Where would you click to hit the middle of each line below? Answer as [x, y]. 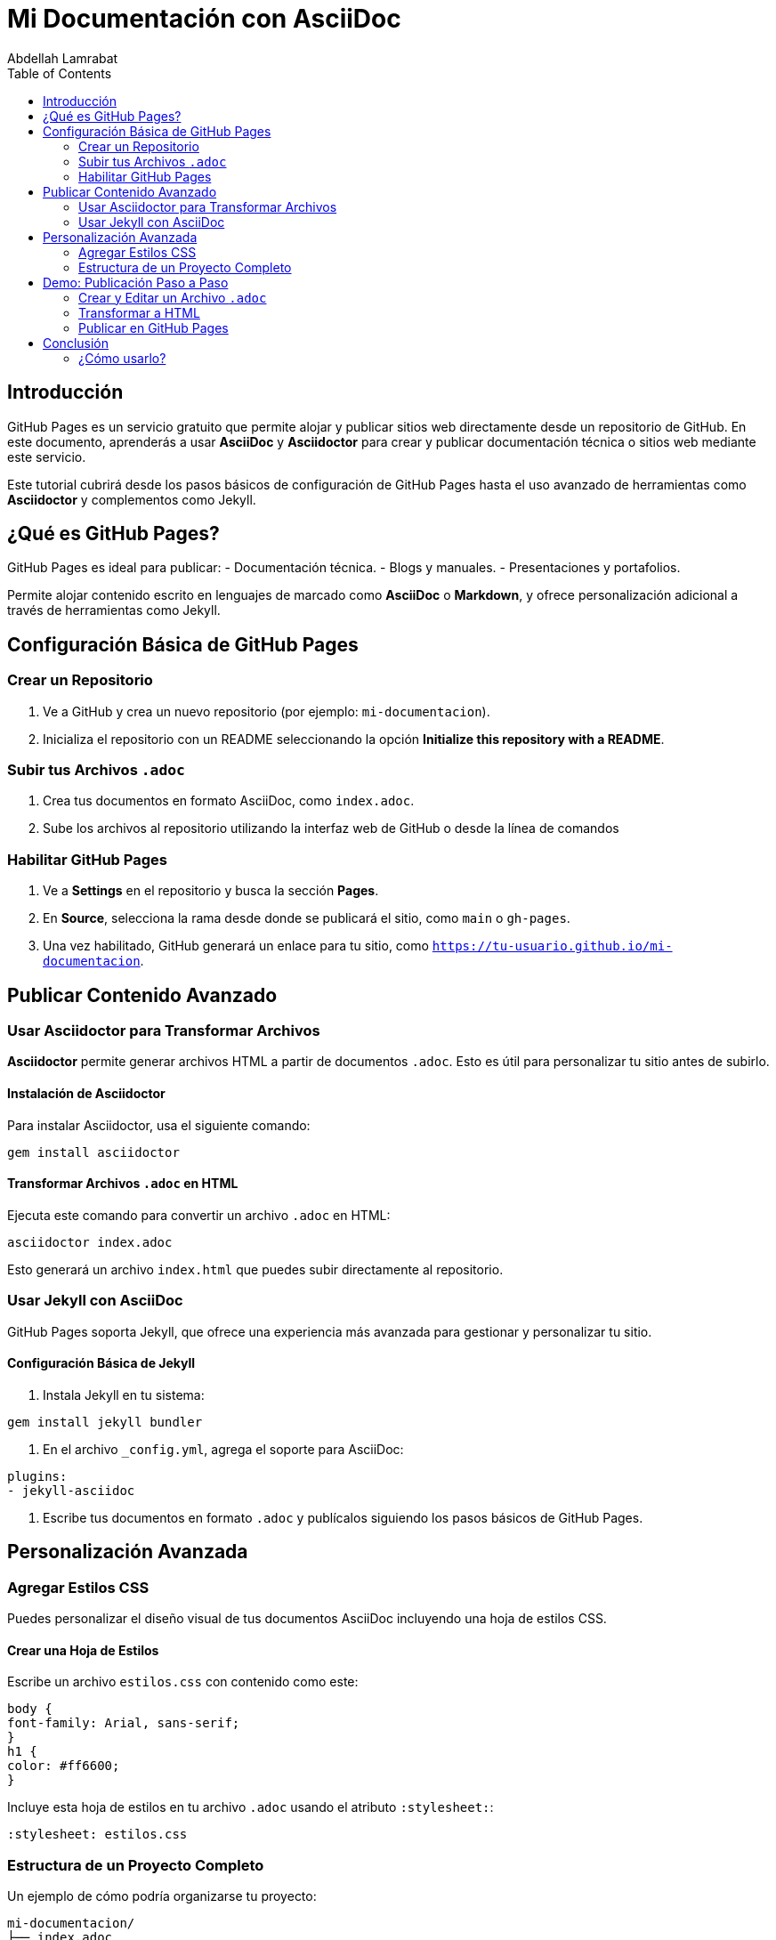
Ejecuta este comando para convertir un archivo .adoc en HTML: [199, 1215]
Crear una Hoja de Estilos [83, 1650]
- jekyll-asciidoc [71, 1490]
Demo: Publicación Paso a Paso [136, 282]
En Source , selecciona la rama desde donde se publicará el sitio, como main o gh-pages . [307, 918]
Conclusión [76, 343]
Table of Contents [60, 73]
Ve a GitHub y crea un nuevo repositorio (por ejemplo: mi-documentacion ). [267, 711]
